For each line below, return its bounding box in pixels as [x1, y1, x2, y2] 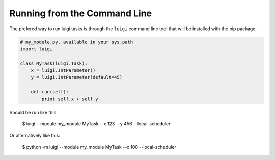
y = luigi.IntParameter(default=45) [31, 74, 122, 81]
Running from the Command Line [9, 8, 152, 19]
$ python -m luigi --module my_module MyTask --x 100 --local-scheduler [22, 144, 177, 150]
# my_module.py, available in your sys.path [20, 39, 133, 45]
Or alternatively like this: [9, 132, 61, 139]
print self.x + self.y [41, 96, 99, 102]
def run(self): [31, 89, 69, 95]
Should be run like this [9, 109, 57, 115]
